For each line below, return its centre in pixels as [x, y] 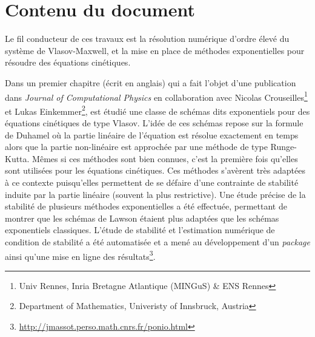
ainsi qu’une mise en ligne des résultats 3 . [80, 255]
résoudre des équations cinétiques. [68, 62]
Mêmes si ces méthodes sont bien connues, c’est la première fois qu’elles [165, 158]
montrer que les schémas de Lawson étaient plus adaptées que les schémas [142, 218]
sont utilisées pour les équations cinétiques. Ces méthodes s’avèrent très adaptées [155, 170]
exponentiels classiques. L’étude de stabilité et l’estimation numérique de [140, 230]
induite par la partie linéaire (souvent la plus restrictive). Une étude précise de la [155, 194]
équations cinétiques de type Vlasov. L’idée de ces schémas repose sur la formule [154, 123]
